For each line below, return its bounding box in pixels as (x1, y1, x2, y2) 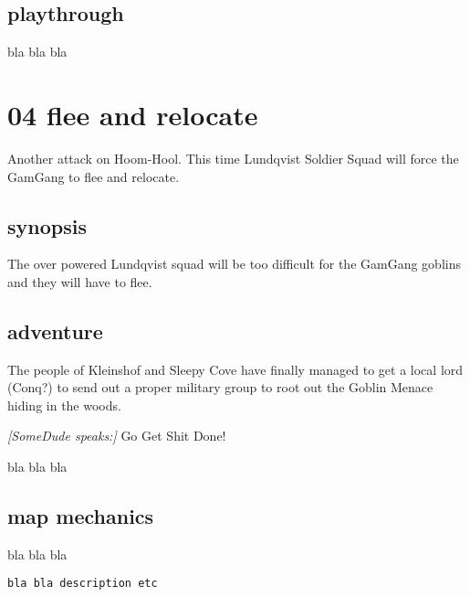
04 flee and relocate (7, 95, 258, 133)
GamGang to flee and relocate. (7, 166, 180, 186)
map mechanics (7, 502, 154, 530)
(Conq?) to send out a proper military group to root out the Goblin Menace (7, 378, 433, 397)
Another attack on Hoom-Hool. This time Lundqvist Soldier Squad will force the (7, 148, 459, 167)
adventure (7, 316, 103, 345)
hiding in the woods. (7, 395, 121, 414)
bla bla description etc (7, 577, 158, 591)
